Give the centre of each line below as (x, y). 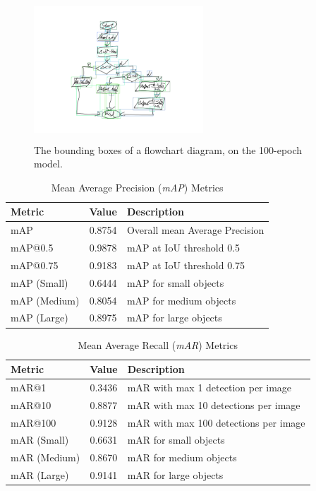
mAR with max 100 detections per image (216, 422)
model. (48, 164)
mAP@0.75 (35, 265)
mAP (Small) (39, 282)
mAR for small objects (176, 440)
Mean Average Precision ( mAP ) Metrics (137, 187)
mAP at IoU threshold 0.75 (186, 265)
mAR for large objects (175, 475)
